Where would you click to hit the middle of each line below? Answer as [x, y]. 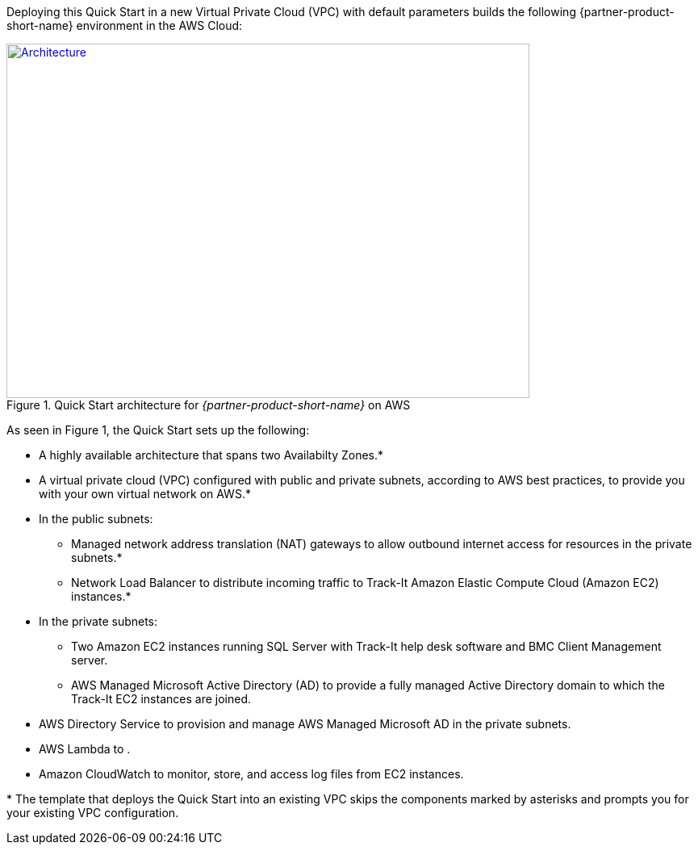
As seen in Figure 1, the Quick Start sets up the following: [158, 430]
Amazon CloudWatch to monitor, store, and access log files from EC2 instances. [251, 774]
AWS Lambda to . [85, 749]
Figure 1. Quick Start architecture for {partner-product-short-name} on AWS [209, 405]
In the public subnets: [96, 519]
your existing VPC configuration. [93, 813]
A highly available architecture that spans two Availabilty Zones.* [211, 455]
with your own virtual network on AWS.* [145, 494]
